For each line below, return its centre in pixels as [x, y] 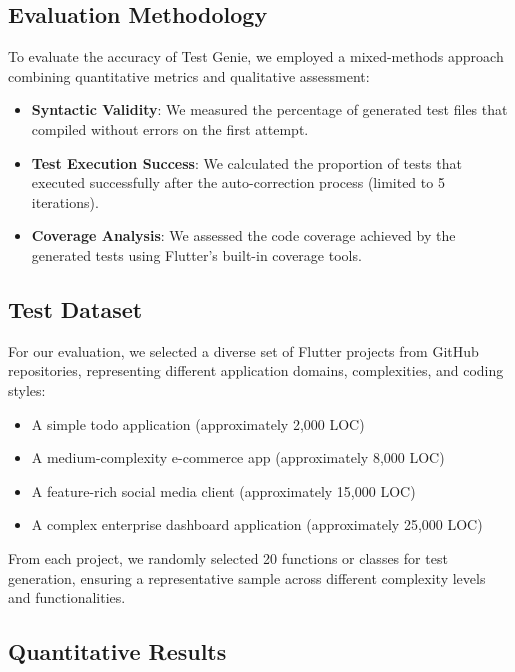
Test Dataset [75, 308]
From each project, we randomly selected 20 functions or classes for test [228, 557]
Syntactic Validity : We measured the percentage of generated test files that [269, 109]
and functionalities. [67, 597]
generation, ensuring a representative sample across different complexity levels [247, 577]
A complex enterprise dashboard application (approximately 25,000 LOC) [257, 524]
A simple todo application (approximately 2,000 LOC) [198, 423]
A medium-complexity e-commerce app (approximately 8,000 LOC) [238, 457]
